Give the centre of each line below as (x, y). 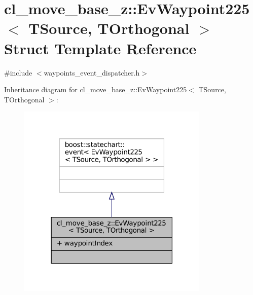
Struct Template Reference (100, 48)
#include (18, 72)
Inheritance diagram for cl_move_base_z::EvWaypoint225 (96, 89)
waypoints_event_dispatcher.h (92, 72)
